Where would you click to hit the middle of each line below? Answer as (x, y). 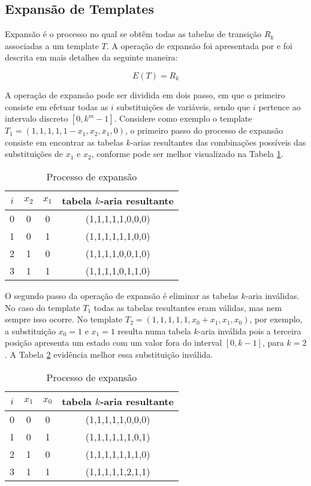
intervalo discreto (37, 118)
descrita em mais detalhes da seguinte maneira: (91, 57)
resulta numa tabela (154, 330)
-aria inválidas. (272, 295)
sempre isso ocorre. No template (64, 319)
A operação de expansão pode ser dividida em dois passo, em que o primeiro (145, 94)
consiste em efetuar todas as (57, 106)
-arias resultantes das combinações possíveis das (218, 142)
